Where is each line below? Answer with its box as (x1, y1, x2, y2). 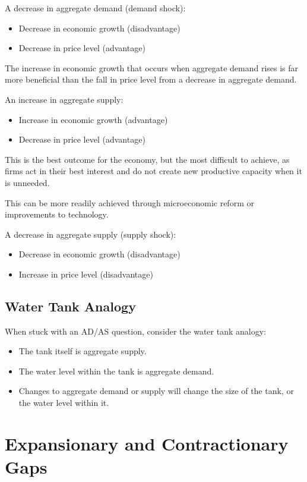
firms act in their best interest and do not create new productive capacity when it (5, 165, 302, 177)
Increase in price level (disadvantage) (18, 267, 153, 280)
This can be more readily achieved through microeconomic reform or (5, 196, 254, 209)
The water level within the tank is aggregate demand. (18, 364, 214, 377)
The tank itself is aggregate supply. (18, 345, 147, 357)
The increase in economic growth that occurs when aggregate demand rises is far (5, 61, 299, 74)
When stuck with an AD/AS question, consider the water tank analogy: (5, 325, 266, 337)
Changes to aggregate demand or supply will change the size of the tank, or (18, 385, 294, 397)
